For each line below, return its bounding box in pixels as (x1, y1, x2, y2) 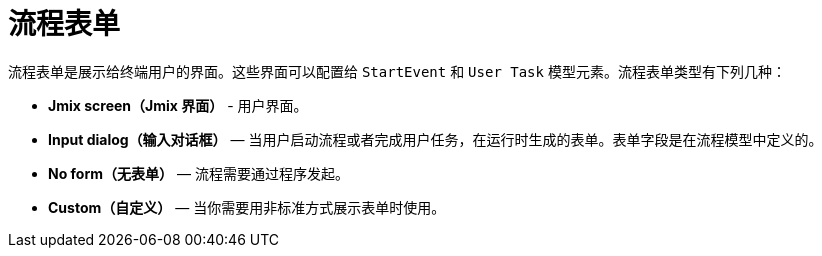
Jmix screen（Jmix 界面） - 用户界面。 (48, 96, 308, 114)
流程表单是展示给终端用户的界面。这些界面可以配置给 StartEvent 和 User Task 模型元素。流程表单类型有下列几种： (8, 62, 786, 80)
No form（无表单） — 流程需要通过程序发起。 (48, 164, 349, 182)
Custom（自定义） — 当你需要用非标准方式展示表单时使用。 (48, 198, 446, 216)
